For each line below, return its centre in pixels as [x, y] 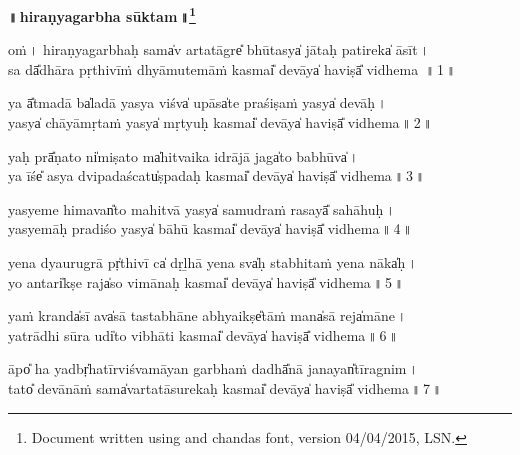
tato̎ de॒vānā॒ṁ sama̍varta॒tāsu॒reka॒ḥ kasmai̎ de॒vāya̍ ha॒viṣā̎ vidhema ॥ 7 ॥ [225, 387]
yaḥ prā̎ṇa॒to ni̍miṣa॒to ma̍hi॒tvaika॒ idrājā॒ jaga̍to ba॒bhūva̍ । [183, 155]
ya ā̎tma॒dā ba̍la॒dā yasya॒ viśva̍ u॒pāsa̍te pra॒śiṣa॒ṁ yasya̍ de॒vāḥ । [197, 102]
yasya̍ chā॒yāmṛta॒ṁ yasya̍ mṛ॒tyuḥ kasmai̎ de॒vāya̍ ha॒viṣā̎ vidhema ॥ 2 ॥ [220, 122]
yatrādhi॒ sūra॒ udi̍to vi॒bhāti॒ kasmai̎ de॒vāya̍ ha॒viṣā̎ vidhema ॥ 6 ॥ [203, 334]
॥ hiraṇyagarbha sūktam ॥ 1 [102, 14]
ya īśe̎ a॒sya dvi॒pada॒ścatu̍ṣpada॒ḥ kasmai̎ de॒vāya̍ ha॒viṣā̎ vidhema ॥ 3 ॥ [216, 175]
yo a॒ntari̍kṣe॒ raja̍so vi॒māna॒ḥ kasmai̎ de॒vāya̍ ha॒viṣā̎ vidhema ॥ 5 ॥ [206, 281]
